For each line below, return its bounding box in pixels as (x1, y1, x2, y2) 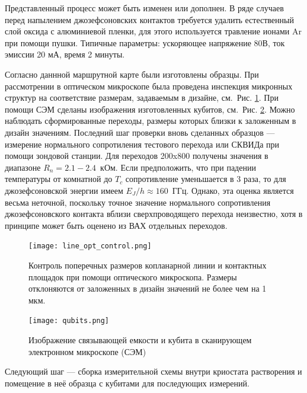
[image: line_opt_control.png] (28, 242, 152, 251)
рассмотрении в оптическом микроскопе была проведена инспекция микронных (5, 79, 293, 92)
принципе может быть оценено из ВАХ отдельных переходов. (5, 219, 228, 231)
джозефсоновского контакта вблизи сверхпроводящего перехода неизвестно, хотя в (5, 207, 303, 220)
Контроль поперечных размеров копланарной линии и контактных (28, 258, 267, 271)
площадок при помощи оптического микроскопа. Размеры (28, 270, 237, 283)
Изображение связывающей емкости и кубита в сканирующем (28, 333, 252, 346)
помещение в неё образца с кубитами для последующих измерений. (5, 376, 250, 389)
